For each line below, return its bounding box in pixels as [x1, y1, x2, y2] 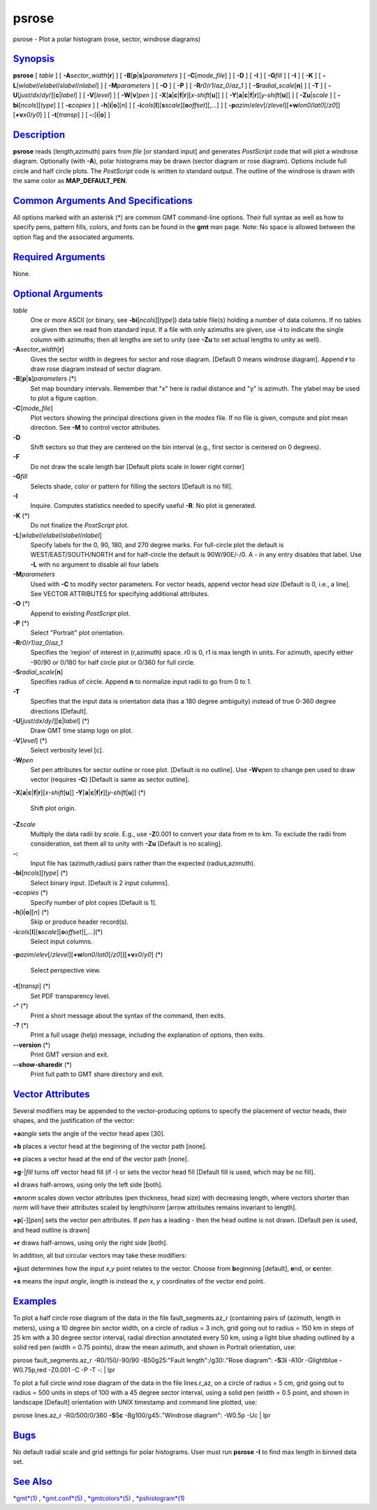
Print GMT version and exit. [30, 1050, 110, 1059]
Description [13, 129, 66, 140]
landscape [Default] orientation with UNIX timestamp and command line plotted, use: [13, 1398, 258, 1407]
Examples [13, 1295, 57, 1307]
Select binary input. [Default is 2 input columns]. [30, 878, 170, 887]
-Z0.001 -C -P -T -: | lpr [47, 1366, 115, 1374]
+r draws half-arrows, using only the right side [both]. [13, 1239, 168, 1247]
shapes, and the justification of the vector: [13, 1117, 135, 1125]
